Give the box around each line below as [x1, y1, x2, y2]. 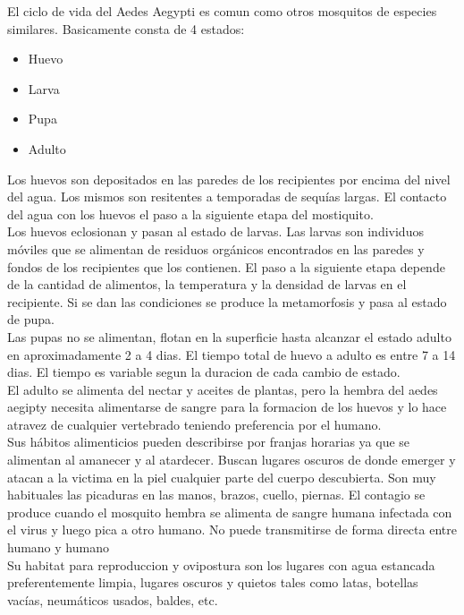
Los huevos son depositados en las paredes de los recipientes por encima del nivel [7, 169, 451, 188]
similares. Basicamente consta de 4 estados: [7, 19, 245, 38]
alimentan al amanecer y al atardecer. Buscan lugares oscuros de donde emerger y [7, 450, 456, 469]
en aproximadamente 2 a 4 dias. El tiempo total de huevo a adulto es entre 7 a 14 [7, 345, 456, 363]
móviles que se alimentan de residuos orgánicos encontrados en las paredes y [7, 239, 425, 258]
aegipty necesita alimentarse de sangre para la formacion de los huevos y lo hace [7, 397, 447, 416]
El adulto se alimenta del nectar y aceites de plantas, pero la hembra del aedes [7, 380, 438, 398]
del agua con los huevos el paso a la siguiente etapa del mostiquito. [7, 204, 374, 223]
